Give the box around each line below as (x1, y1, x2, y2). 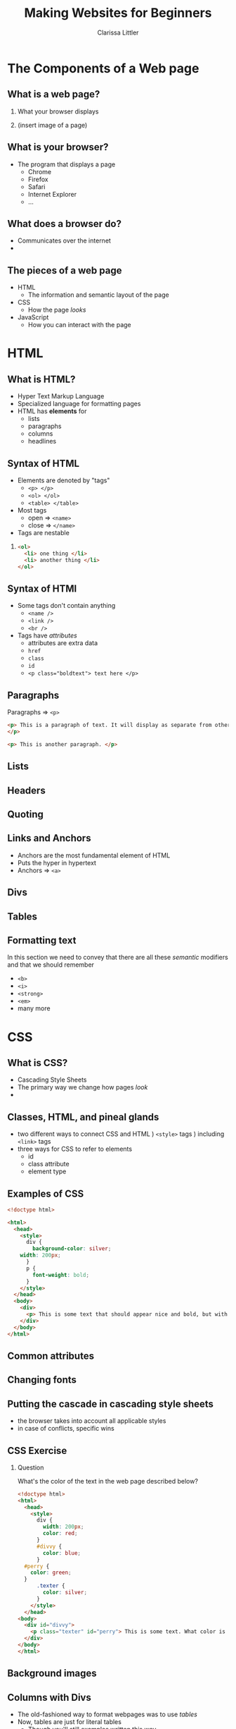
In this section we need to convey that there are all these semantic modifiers (7, 953, 228, 962)
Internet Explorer (27, 190, 77, 198)
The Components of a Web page (7, 60, 199, 76)
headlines (27, 437, 57, 446)
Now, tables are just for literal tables (17, 1718, 122, 1726)
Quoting (7, 808, 44, 820)
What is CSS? (7, 1056, 68, 1069)
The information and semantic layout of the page (27, 291, 170, 299)
